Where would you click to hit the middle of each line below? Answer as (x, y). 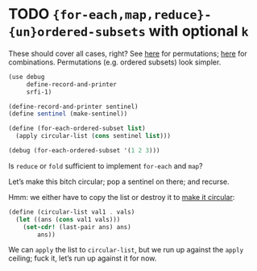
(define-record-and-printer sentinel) (73, 106)
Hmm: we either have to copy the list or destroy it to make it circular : (122, 197)
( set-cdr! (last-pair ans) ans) (77, 227)
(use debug (27, 77)
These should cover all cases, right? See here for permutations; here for (128, 53)
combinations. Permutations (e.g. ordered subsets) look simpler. (115, 62)
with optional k (199, 31)
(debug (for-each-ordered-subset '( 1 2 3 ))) (84, 151)
